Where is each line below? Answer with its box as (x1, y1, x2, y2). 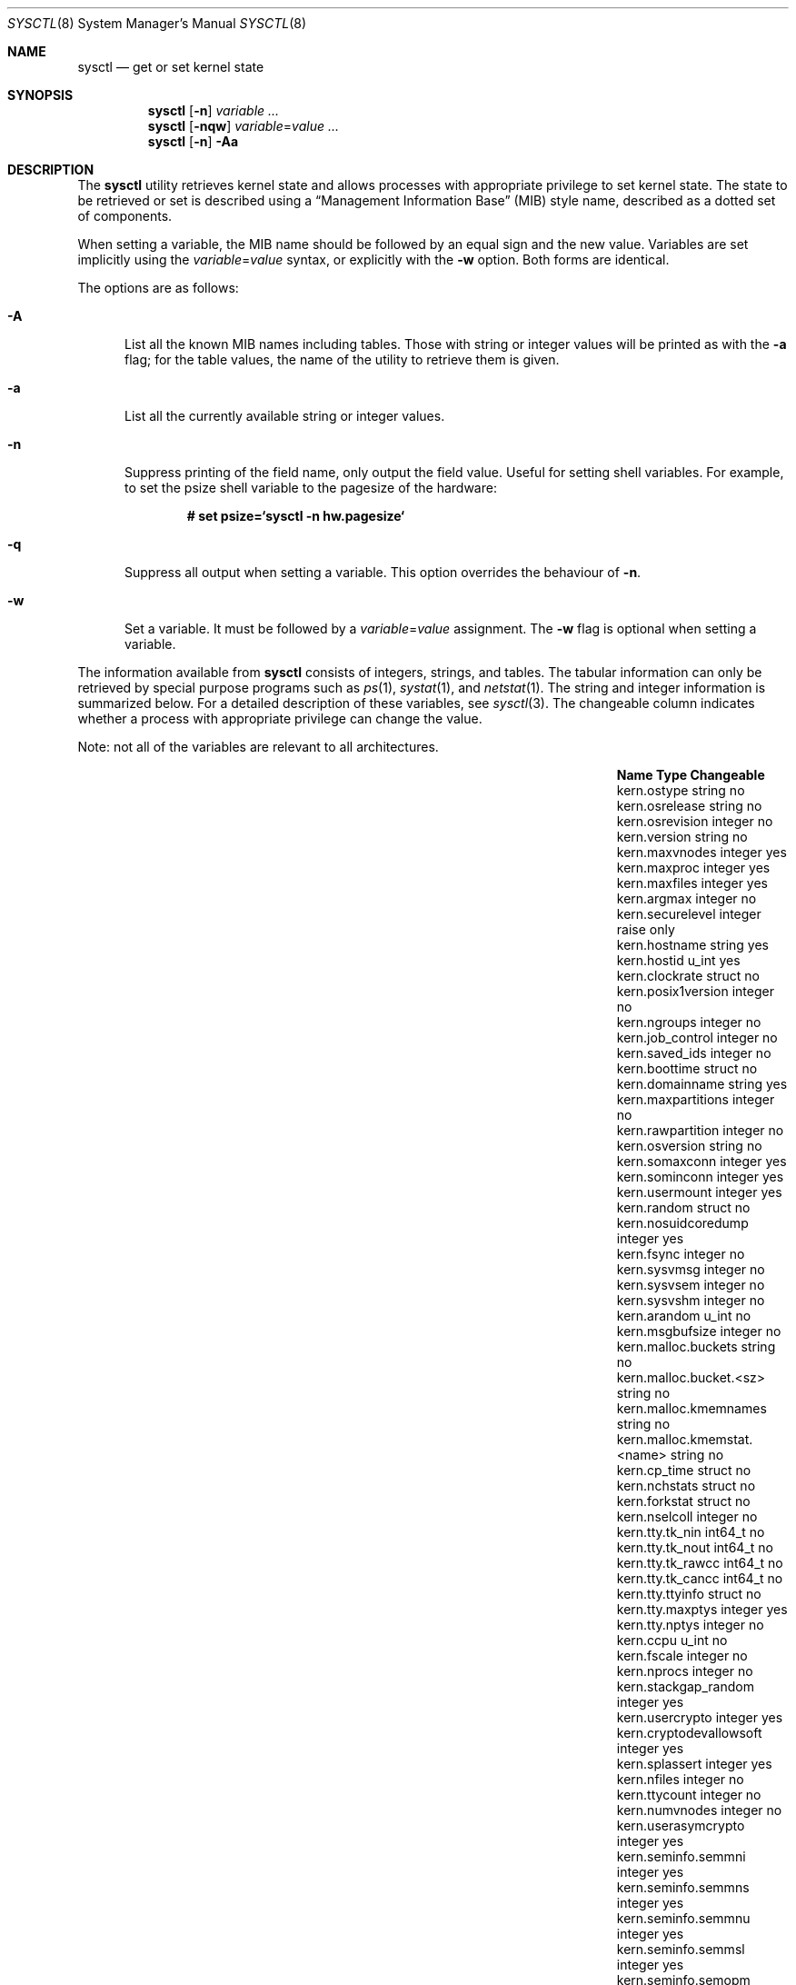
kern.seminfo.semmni (616, 1849, 746, 1864)
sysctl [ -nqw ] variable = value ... (147, 118, 340, 134)
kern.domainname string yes (616, 1076, 788, 1092)
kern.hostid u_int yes (616, 953, 741, 968)
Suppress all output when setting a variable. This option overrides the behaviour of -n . (124, 564, 642, 580)
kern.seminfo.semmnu (616, 1910, 751, 1926)
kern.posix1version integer (616, 983, 774, 999)
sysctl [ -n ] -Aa (147, 134, 239, 149)
